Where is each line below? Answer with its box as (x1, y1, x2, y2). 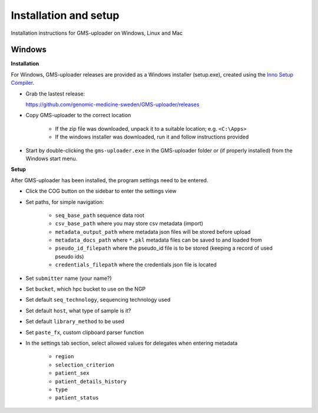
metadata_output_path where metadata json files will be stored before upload (55, 228, 251, 235)
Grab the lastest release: (25, 90, 85, 97)
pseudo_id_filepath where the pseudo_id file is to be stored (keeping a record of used (55, 245, 273, 252)
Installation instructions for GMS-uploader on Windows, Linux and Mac (11, 29, 183, 37)
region (55, 353, 74, 360)
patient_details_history (55, 378, 127, 385)
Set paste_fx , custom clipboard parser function (25, 329, 144, 336)
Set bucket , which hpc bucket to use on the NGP (25, 286, 146, 293)
